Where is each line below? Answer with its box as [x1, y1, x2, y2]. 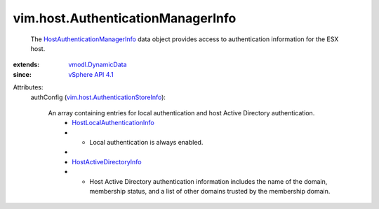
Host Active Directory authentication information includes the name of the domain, [89, 177, 328, 185]
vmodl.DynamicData [68, 60, 127, 69]
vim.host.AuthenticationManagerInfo [13, 10, 237, 26]
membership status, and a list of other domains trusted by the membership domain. [89, 187, 331, 196]
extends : [13, 60, 40, 69]
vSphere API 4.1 [68, 70, 114, 78]
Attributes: [13, 83, 44, 92]
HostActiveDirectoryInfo [72, 157, 142, 166]
